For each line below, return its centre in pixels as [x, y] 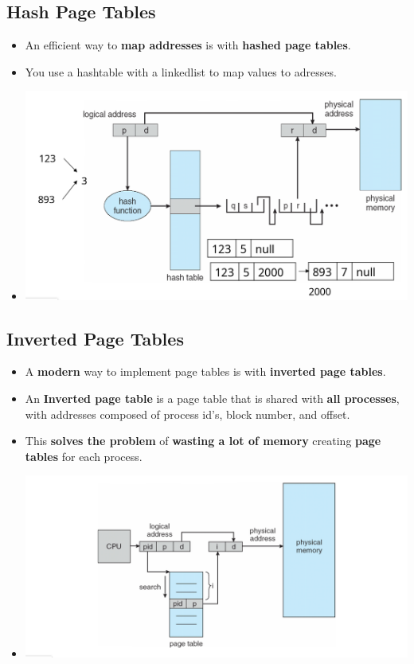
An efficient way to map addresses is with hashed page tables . [188, 45]
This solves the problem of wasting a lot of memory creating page [203, 441]
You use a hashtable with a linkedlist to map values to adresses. [181, 71]
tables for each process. [84, 456]
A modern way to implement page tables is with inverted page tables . [205, 371]
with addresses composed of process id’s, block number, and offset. [187, 414]
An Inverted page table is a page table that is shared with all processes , [212, 398]
